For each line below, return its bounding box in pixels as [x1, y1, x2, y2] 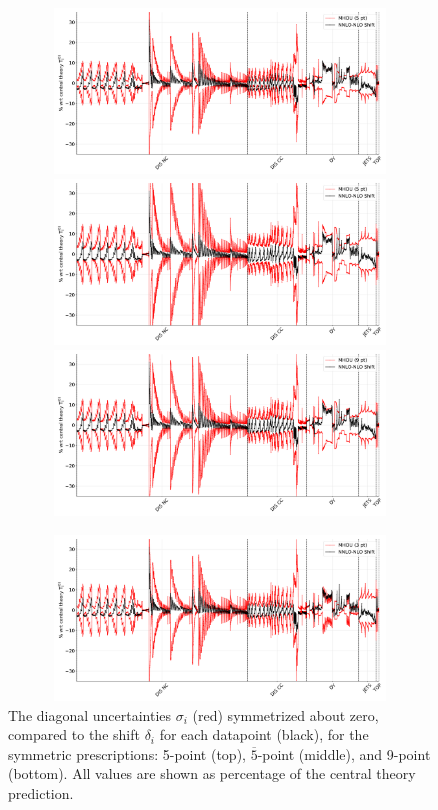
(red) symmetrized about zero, [192, 704, 379, 725]
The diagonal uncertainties [8, 704, 172, 725]
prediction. [8, 782, 74, 803]
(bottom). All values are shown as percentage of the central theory [8, 763, 416, 784]
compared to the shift [8, 724, 140, 745]
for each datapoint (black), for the [159, 724, 369, 745]
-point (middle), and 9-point [257, 743, 431, 764]
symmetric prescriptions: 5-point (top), [8, 743, 246, 764]
